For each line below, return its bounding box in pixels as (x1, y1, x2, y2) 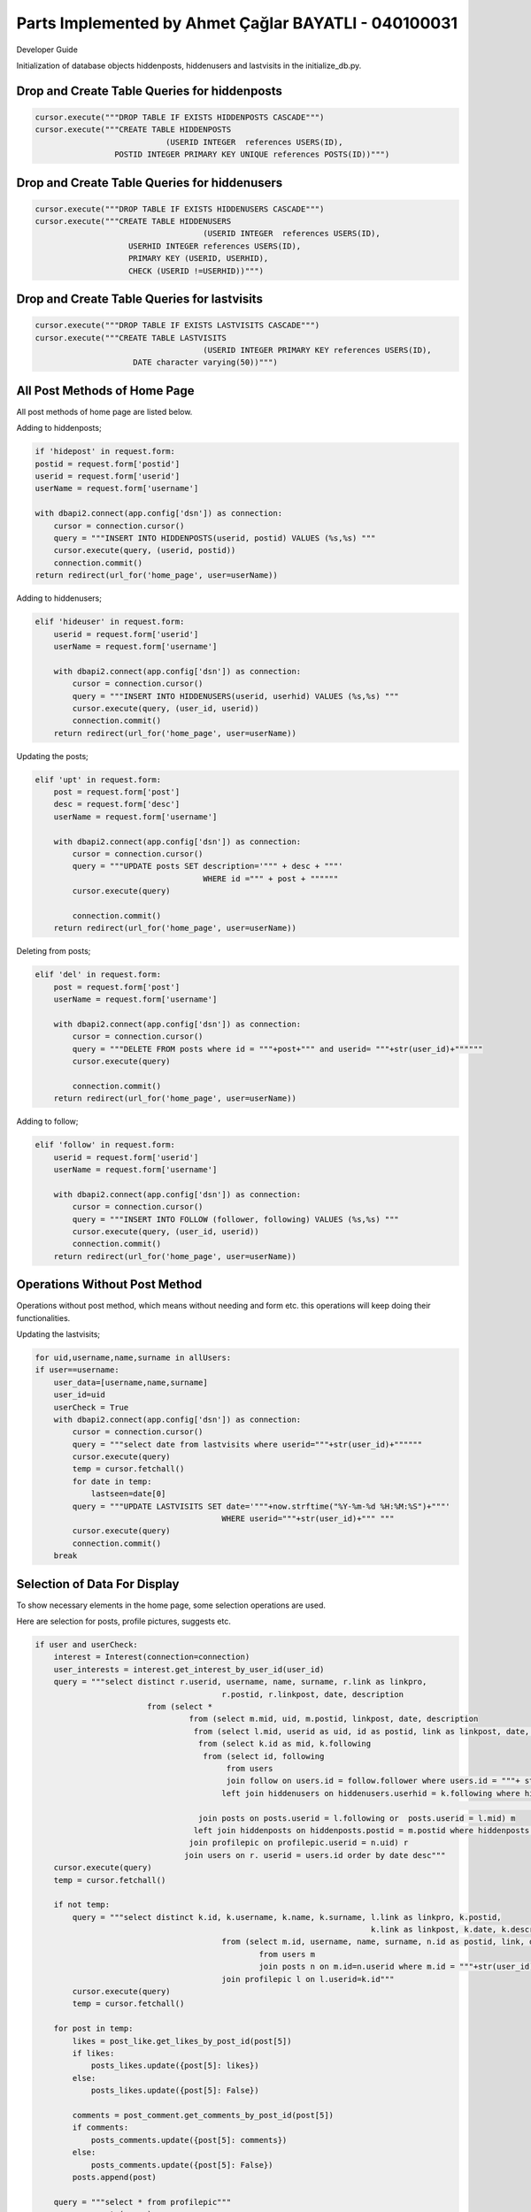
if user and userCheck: (35, 1640, 139, 1650)
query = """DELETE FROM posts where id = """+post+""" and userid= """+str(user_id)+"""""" (72, 1044, 483, 1054)
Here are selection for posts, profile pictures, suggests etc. (16, 1616, 232, 1627)
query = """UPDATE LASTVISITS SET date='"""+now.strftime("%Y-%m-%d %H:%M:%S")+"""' (72, 1501, 450, 1511)
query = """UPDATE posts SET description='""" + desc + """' (72, 861, 343, 872)
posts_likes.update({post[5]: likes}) (90, 2061, 260, 2070)
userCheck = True (53, 1402, 129, 1412)
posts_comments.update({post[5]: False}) (90, 2160, 273, 2170)
